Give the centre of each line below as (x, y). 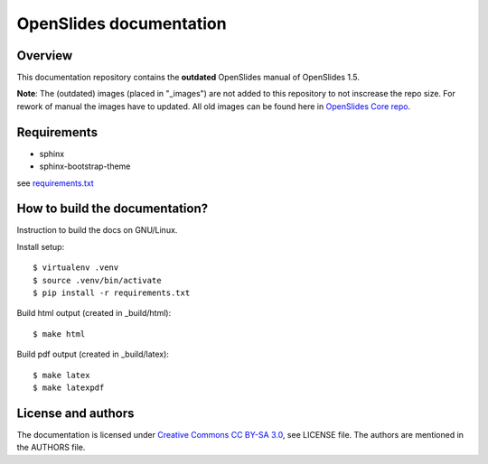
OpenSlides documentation (122, 23)
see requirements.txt (55, 183)
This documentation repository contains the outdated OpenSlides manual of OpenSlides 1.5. (188, 78)
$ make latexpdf (69, 387)
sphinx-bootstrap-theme (85, 166)
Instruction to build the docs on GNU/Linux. (97, 230)
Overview (45, 56)
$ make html (59, 334)
